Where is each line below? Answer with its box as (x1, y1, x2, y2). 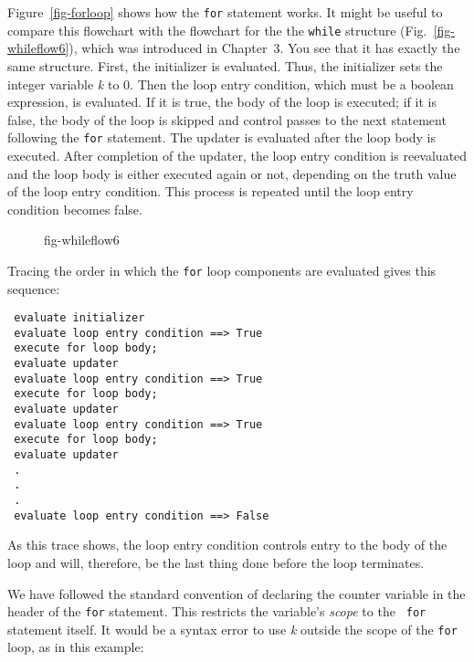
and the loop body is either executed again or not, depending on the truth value (7, 163, 457, 183)
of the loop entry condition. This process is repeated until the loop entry (7, 182, 414, 201)
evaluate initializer (14, 311, 145, 325)
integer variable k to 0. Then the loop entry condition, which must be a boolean (7, 74, 454, 93)
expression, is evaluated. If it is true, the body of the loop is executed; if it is (7, 92, 437, 111)
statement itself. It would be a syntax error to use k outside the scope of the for (7, 619, 458, 638)
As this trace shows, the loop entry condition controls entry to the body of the (7, 535, 448, 554)
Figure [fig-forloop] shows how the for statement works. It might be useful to (7, 3, 443, 21)
